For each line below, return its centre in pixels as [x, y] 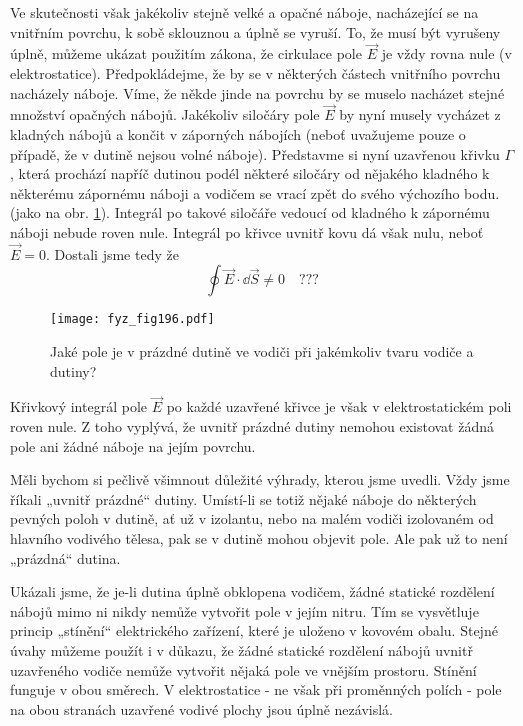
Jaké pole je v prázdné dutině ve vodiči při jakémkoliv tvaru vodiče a [262, 351]
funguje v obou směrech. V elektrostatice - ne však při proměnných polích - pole [256, 689]
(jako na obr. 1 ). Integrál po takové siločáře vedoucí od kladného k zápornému [250, 212]
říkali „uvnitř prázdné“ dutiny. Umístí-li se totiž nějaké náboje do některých [243, 498]
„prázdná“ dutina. [65, 557]
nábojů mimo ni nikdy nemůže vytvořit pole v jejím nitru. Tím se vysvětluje [244, 610]
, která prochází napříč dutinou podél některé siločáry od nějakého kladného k [250, 173]
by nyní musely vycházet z [420, 114]
